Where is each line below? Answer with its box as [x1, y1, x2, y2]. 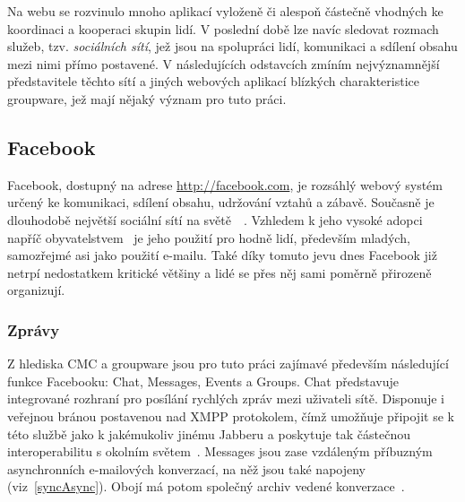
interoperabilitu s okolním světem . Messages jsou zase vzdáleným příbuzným [7, 442, 433, 461]
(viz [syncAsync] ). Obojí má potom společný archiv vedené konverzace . [7, 477, 405, 496]
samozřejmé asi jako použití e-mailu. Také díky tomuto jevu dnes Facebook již [7, 246, 437, 264]
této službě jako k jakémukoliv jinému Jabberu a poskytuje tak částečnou [7, 424, 411, 443]
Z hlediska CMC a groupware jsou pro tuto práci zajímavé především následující [7, 354, 449, 373]
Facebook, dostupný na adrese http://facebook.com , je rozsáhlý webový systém [7, 175, 443, 194]
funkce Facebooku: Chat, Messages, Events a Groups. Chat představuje [7, 371, 399, 390]
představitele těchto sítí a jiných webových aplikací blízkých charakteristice [7, 72, 419, 91]
